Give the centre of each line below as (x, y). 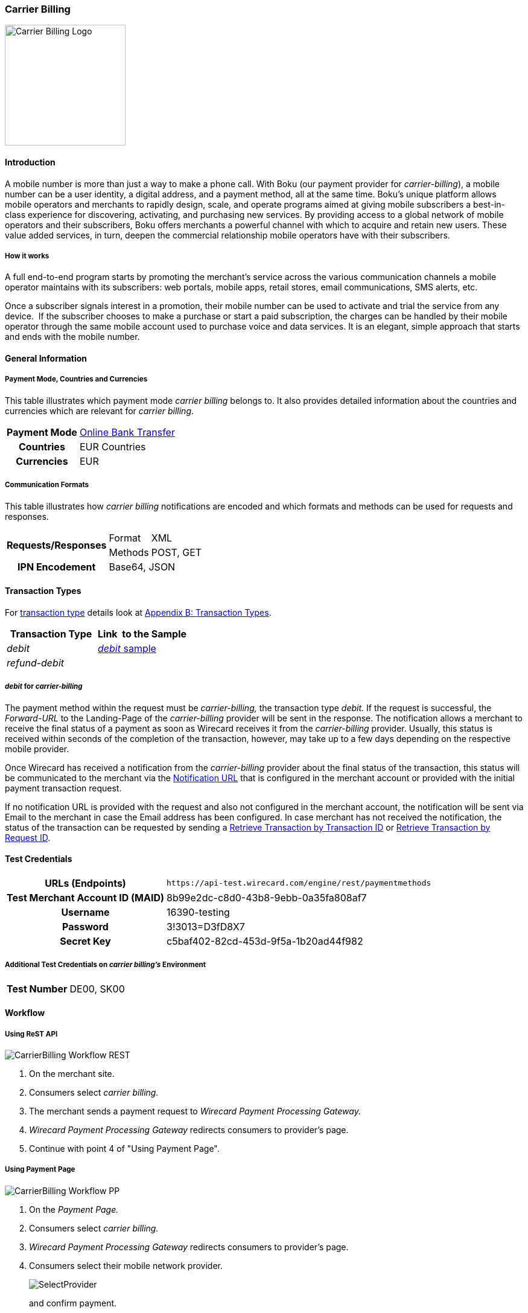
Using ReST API (31, 1034)
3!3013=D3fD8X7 (206, 926)
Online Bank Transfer (127, 432)
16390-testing (198, 912)
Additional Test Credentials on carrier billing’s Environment (106, 965)
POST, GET (177, 552)
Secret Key (85, 941)
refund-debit (36, 663)
